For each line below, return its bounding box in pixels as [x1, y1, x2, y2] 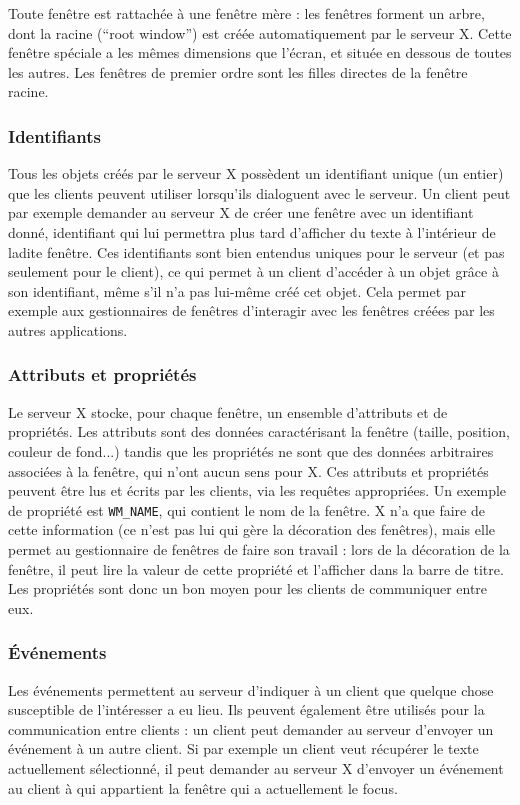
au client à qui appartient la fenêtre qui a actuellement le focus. [8, 777, 398, 798]
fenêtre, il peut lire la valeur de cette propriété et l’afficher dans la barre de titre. [8, 558, 504, 579]
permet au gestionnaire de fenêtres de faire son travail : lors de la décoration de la [8, 538, 510, 559]
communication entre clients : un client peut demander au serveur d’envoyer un [8, 718, 494, 739]
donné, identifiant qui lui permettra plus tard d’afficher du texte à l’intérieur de [8, 221, 496, 242]
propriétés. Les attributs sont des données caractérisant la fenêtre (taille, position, [8, 421, 510, 442]
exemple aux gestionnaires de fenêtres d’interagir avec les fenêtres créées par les [8, 300, 495, 321]
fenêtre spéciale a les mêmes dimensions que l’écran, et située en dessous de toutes [8, 42, 512, 63]
